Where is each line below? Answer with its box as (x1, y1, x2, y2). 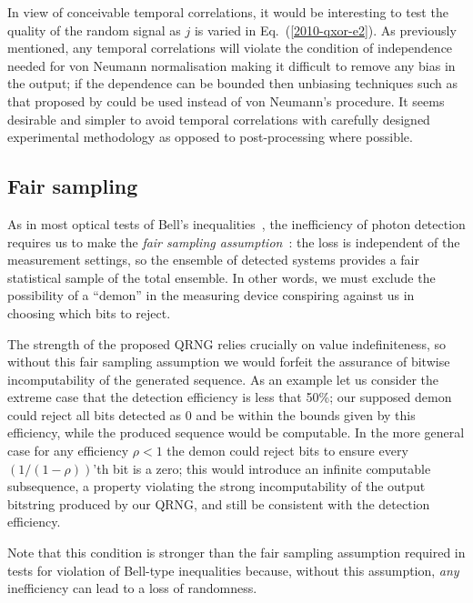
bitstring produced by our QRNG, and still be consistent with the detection (7, 494, 430, 513)
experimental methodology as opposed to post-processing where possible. (7, 127, 413, 146)
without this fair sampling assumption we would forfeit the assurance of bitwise (7, 352, 450, 371)
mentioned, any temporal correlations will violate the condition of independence (7, 38, 453, 57)
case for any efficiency (7, 441, 129, 460)
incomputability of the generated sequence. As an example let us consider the (7, 369, 439, 388)
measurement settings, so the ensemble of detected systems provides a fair (7, 250, 419, 269)
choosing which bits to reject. (7, 303, 171, 322)
